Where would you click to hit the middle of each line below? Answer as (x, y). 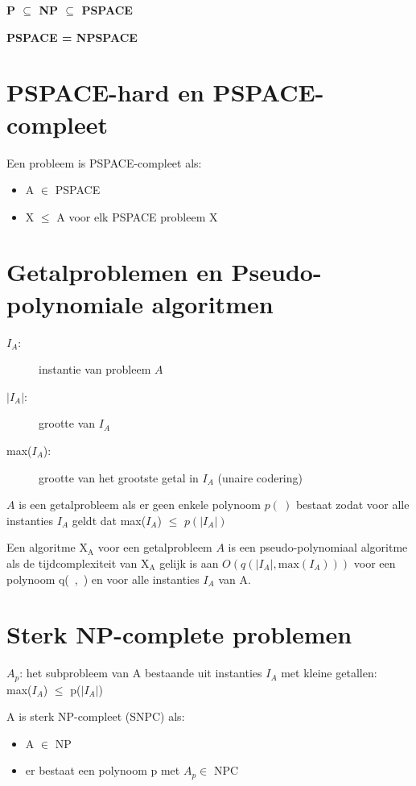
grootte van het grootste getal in (119, 477)
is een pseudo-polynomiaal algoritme (318, 547)
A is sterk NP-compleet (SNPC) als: (96, 716)
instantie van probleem (95, 369)
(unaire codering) (260, 477)
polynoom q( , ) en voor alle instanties (103, 579)
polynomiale (75, 303)
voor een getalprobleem (155, 547)
